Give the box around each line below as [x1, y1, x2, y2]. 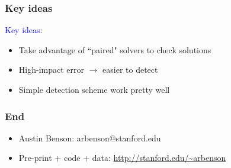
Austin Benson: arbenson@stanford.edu [18, 131, 161, 144]
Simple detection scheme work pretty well [18, 83, 170, 95]
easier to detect [102, 63, 158, 76]
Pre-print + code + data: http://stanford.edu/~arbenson [18, 151, 226, 164]
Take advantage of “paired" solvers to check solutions [18, 43, 211, 56]
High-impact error [18, 63, 84, 76]
